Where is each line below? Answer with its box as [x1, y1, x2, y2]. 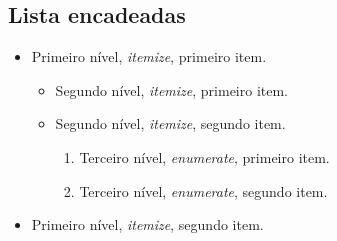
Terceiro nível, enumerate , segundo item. [79, 180, 328, 201]
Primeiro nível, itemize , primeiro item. [31, 46, 267, 67]
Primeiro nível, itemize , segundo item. [31, 214, 264, 235]
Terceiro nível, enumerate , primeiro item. [79, 146, 330, 167]
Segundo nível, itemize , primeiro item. [55, 79, 289, 100]
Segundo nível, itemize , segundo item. [55, 113, 286, 134]
